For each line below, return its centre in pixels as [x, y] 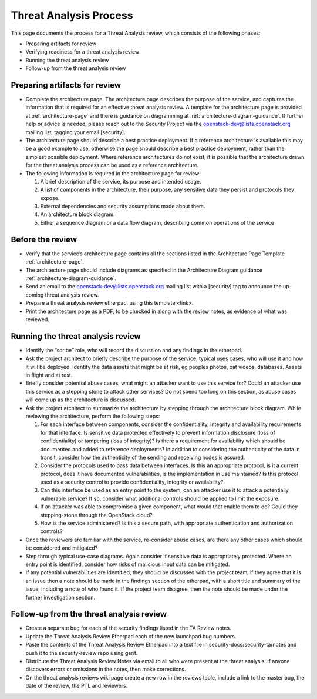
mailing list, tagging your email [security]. [75, 132]
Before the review [44, 239]
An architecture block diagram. [77, 214]
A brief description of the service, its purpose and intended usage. [121, 181]
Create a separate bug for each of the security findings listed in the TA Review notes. [128, 628]
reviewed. [38, 319]
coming [35, 295]
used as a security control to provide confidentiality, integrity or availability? [132, 482]
